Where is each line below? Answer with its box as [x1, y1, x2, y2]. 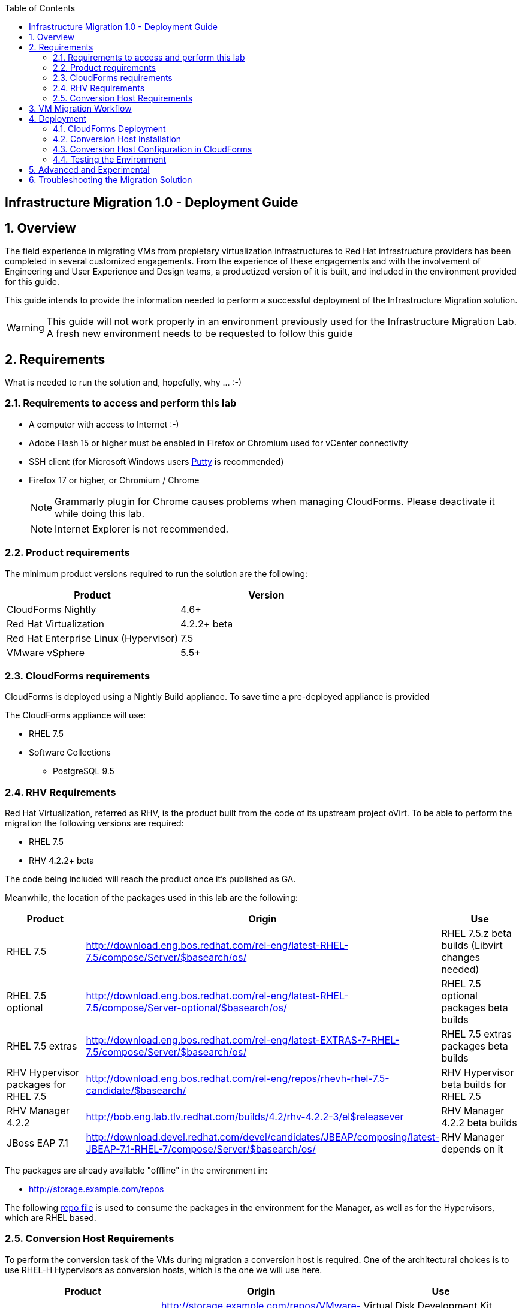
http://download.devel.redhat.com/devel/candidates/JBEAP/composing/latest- [86, 1131, 440, 1144]
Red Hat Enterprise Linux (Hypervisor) [7, 632, 179, 644]
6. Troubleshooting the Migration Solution [29, 175, 192, 185]
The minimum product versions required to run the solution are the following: [5, 568, 308, 579]
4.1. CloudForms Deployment [53, 124, 166, 134]
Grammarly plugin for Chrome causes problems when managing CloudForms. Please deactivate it [55, 495, 495, 507]
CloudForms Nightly [7, 603, 96, 615]
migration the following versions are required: [5, 818, 184, 829]
